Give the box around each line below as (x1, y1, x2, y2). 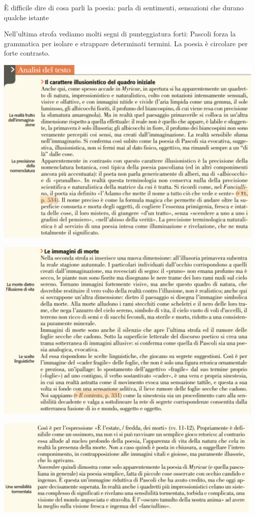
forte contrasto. (4, 48, 50, 58)
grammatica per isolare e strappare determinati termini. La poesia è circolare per (4, 38, 248, 48)
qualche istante (4, 12, 49, 22)
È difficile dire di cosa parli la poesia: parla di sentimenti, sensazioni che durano (4, 2, 244, 12)
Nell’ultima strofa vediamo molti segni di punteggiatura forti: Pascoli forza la (4, 29, 236, 39)
